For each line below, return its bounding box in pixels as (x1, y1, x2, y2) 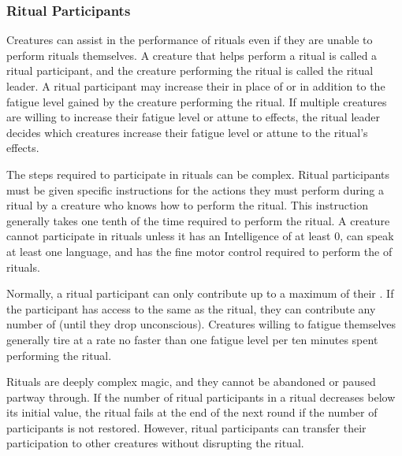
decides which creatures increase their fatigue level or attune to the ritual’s (6, 124, 368, 140)
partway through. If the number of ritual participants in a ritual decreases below (6, 388, 396, 405)
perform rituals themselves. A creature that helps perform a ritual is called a (6, 46, 378, 63)
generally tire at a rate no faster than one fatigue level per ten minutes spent (6, 331, 378, 347)
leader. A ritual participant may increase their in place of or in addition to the (6, 78, 385, 94)
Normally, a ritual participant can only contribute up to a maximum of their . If (6, 285, 394, 302)
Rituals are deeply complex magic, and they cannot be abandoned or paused (6, 373, 376, 390)
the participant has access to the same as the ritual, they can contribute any (6, 300, 376, 317)
